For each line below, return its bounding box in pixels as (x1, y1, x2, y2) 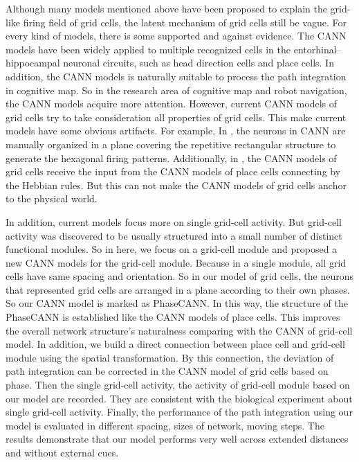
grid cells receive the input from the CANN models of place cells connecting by (6, 164, 341, 179)
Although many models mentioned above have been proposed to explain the (6, 1, 327, 15)
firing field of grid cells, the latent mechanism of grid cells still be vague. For (23, 15, 347, 29)
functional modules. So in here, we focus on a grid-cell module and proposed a (6, 242, 338, 256)
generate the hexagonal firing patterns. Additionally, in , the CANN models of (6, 150, 337, 165)
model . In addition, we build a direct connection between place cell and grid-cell (6, 337, 345, 351)
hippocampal (6, 55, 60, 70)
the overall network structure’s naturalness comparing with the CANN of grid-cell (6, 323, 353, 337)
